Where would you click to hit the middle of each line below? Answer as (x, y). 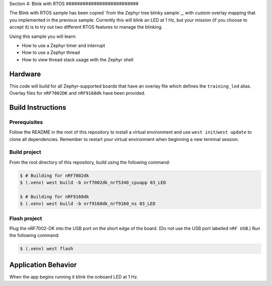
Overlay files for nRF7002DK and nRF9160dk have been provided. (77, 93)
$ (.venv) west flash (47, 249)
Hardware (25, 74)
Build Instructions (38, 108)
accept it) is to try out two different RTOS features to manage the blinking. (86, 27)
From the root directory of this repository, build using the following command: (90, 162)
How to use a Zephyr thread (51, 52)
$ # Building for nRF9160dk (54, 197)
